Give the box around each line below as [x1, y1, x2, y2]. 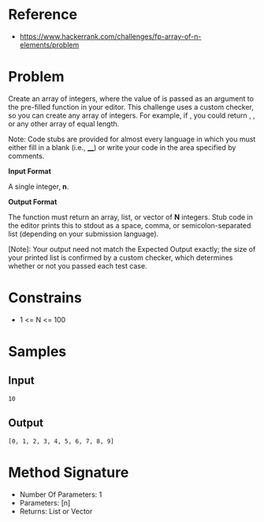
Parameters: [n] [19, 498, 71, 507]
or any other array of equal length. [8, 118, 120, 128]
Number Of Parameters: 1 [19, 490, 102, 499]
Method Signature [8, 464, 129, 481]
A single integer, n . [8, 182, 69, 191]
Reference [8, 6, 77, 24]
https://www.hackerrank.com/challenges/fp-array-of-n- [19, 32, 202, 41]
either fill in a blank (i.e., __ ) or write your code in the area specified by [8, 142, 236, 152]
